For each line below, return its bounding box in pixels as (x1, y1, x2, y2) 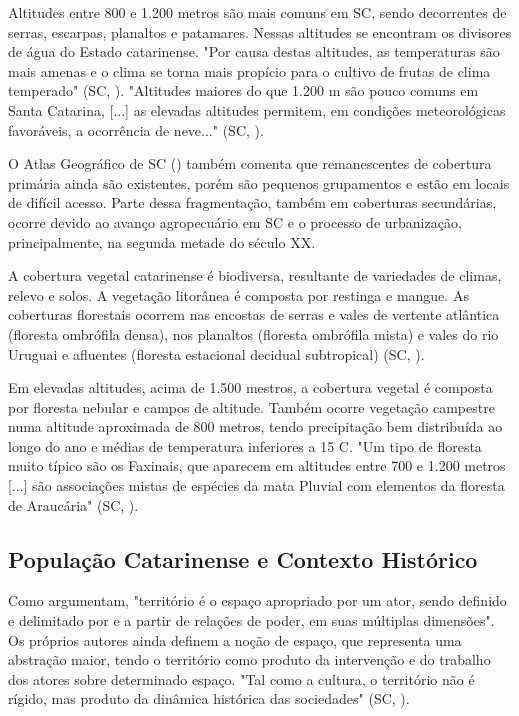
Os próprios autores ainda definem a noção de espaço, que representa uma (8, 629, 462, 650)
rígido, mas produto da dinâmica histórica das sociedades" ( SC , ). (8, 688, 410, 709)
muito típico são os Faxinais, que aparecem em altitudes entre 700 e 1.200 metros (8, 455, 506, 476)
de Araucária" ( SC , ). (8, 494, 139, 515)
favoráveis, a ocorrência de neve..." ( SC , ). (8, 119, 264, 140)
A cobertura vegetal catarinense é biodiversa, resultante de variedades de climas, (8, 265, 502, 286)
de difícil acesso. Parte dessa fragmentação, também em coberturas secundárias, (8, 192, 497, 213)
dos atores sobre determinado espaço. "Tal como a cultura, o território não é (8, 668, 475, 689)
